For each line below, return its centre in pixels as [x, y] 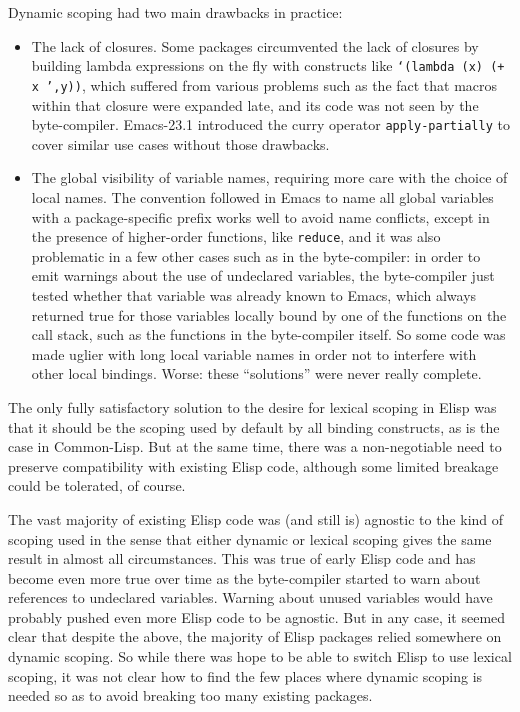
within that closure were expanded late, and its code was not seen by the [255, 104]
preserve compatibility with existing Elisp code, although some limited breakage [253, 465]
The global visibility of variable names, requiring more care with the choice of [269, 177]
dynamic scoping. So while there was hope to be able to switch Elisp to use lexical [260, 656]
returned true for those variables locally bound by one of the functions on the [269, 314]
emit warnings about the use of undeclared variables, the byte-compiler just [263, 275]
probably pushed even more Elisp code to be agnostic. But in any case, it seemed [257, 616]
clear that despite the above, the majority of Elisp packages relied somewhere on [255, 636]
